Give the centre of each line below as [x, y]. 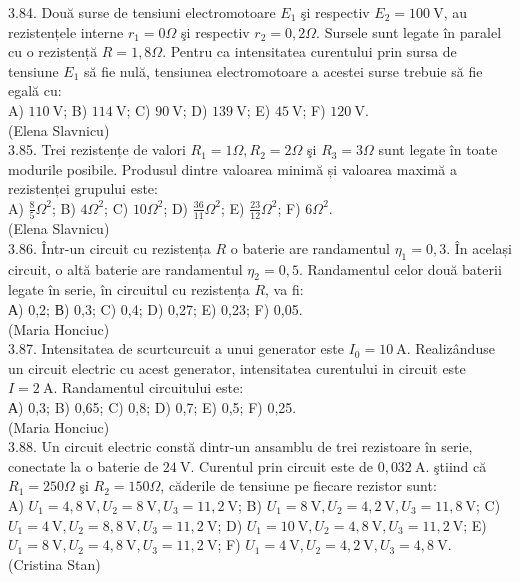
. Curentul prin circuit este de [281, 465]
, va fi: [284, 289]
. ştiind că [456, 465]
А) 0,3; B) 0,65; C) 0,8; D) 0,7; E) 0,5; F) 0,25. [152, 407]
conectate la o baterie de [83, 465]
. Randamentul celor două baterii [400, 268]
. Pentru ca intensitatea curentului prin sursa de [309, 51]
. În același [479, 247]
